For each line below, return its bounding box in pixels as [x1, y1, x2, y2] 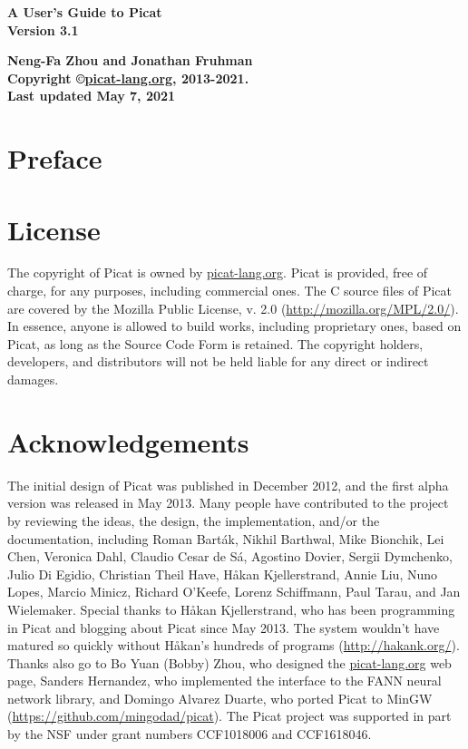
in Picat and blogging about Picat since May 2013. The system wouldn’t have [7, 618, 440, 637]
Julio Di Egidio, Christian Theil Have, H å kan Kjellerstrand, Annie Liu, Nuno [7, 564, 438, 583]
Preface [7, 140, 102, 177]
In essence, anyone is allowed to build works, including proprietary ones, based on [7, 316, 462, 336]
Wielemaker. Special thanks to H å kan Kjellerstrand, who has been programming [7, 599, 455, 618]
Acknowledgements [7, 423, 249, 460]
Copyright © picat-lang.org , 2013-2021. [7, 68, 249, 87]
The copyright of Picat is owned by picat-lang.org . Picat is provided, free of [7, 263, 428, 282]
